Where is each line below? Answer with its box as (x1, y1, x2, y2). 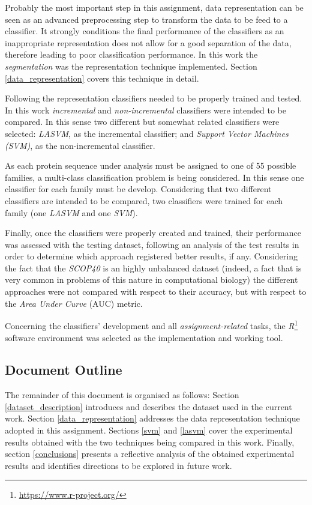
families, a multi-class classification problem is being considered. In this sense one (5, 171, 304, 183)
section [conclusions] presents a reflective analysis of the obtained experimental (5, 447, 295, 460)
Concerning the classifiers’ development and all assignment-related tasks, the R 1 (5, 318, 298, 331)
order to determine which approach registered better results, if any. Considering (5, 250, 298, 262)
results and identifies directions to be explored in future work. (5, 459, 232, 471)
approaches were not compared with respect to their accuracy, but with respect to (5, 285, 307, 298)
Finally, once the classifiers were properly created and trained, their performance (5, 226, 301, 239)
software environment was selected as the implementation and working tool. (5, 331, 283, 343)
